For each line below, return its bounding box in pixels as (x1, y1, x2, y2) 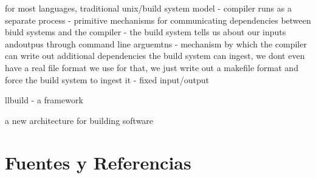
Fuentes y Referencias (5, 149, 191, 174)
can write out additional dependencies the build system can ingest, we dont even (5, 49, 305, 62)
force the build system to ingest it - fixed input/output (5, 73, 209, 86)
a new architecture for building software (5, 114, 154, 126)
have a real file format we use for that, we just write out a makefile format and (5, 61, 298, 74)
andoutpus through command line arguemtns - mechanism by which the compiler (5, 37, 307, 50)
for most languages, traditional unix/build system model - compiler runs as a (5, 2, 292, 14)
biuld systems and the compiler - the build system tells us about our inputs (5, 26, 286, 38)
